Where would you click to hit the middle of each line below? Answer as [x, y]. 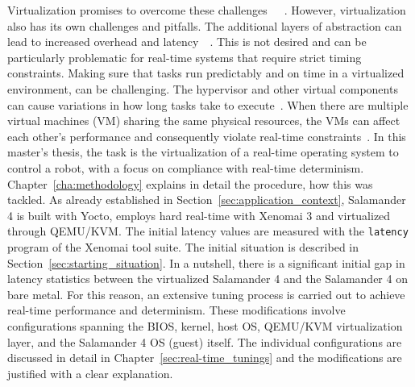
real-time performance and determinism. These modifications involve [176, 310]
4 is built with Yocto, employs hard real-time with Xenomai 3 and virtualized [199, 215]
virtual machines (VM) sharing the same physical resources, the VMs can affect [204, 121]
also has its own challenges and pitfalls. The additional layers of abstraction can [205, 25]
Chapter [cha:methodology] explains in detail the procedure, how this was [190, 183]
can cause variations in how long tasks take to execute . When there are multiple [208, 104]
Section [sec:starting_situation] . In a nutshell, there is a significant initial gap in [206, 262]
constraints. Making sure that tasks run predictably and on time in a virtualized [206, 73]
